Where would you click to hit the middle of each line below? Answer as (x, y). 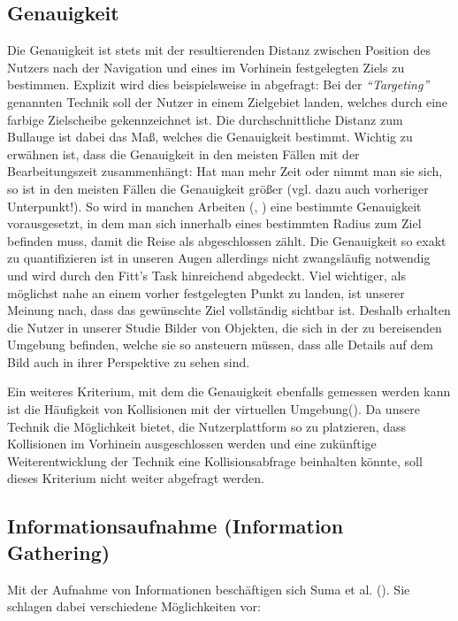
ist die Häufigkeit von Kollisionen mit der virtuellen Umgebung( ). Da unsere (214, 409)
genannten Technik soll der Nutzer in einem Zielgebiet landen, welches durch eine (228, 101)
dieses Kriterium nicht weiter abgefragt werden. (136, 478)
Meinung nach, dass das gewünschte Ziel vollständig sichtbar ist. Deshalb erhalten (229, 310)
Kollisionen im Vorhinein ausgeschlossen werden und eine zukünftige (192, 444)
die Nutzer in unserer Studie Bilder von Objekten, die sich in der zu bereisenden (225, 327)
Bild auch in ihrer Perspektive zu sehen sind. (129, 361)
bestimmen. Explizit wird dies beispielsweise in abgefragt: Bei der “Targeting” (218, 84)
